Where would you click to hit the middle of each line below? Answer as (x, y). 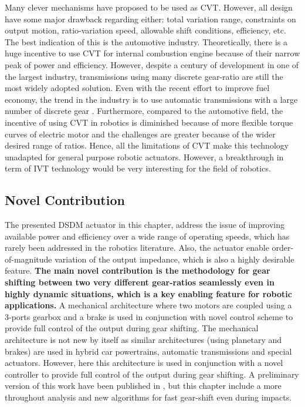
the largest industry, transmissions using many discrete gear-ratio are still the (144, 76)
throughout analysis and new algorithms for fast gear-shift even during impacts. (148, 397)
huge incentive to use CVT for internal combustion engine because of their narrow (152, 53)
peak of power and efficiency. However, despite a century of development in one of (152, 64)
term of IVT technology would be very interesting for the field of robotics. (138, 168)
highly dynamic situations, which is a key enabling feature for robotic (148, 293)
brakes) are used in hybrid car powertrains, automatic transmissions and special (148, 351)
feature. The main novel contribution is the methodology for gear (138, 270)
